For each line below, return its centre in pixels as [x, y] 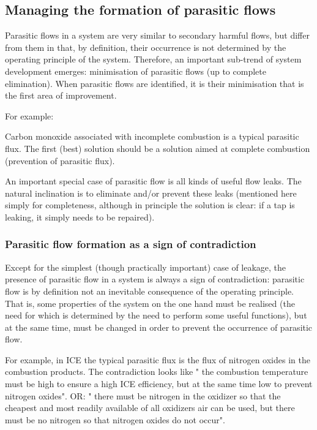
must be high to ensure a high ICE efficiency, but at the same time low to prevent [159, 384]
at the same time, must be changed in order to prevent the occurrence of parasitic [159, 327]
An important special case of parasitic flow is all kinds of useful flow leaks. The [153, 181]
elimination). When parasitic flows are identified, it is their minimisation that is [155, 83]
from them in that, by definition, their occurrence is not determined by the [146, 47]
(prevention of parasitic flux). [60, 160]
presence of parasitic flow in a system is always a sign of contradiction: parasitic [155, 279]
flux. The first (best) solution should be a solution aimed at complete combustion [158, 148]
